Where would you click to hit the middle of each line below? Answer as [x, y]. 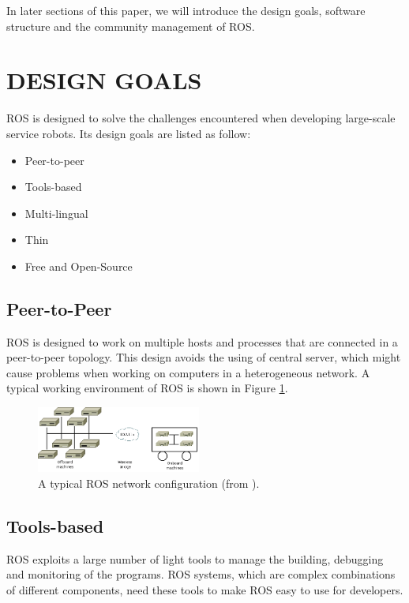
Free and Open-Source [79, 266]
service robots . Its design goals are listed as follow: [129, 133]
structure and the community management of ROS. [131, 26]
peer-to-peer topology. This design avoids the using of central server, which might [204, 357]
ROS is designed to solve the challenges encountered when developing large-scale [201, 118]
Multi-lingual [56, 213]
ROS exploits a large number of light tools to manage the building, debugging [195, 558]
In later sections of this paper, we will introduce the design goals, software [186, 10]
